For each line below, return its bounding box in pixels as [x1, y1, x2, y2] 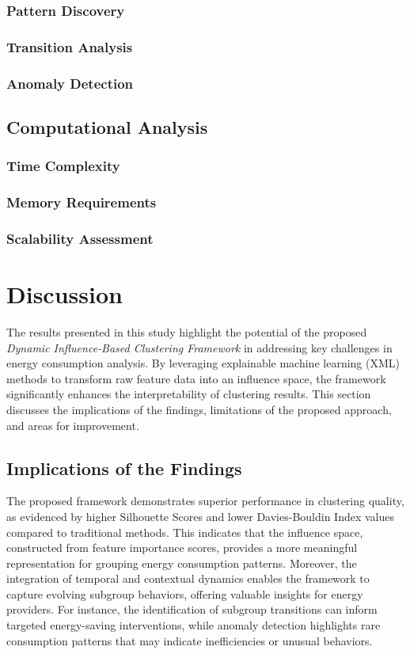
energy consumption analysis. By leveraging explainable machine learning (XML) [6, 355, 400, 371]
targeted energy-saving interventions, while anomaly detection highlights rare [6, 617, 381, 633]
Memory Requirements [6, 192, 157, 212]
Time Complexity [6, 156, 120, 176]
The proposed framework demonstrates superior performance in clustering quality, [6, 492, 404, 509]
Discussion [6, 278, 123, 310]
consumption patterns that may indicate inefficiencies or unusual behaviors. [6, 632, 373, 648]
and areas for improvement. [6, 416, 139, 433]
